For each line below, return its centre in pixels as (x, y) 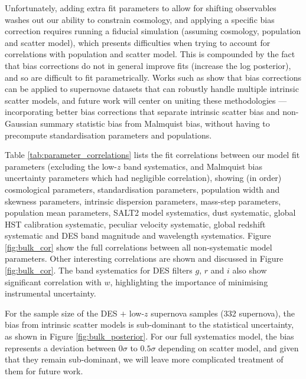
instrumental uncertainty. (51, 293)
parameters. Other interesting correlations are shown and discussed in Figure (144, 258)
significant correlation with (53, 281)
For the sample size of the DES (61, 313)
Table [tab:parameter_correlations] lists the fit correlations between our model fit (152, 155)
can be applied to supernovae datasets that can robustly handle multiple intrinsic (152, 89)
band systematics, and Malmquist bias (193, 166)
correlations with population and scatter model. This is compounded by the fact (150, 54)
